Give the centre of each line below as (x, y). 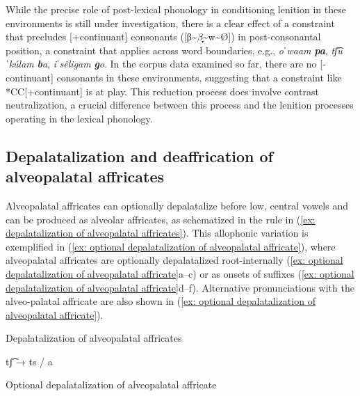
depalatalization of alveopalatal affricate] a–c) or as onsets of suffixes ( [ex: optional (180, 273)
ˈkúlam (20, 64)
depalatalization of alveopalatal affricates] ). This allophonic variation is (157, 233)
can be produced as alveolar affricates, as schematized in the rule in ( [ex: (161, 219)
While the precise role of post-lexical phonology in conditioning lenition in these (176, 9)
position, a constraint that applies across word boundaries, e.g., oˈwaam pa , (167, 50)
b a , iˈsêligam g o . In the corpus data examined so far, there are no (177, 64)
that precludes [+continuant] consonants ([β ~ (101, 37)
